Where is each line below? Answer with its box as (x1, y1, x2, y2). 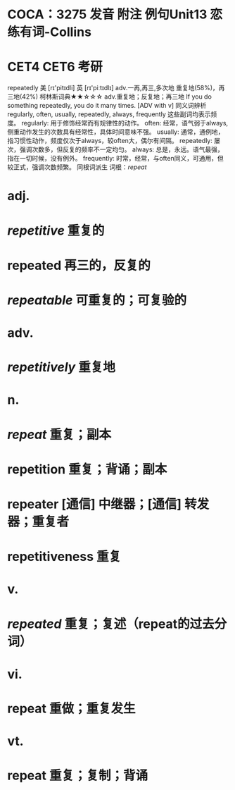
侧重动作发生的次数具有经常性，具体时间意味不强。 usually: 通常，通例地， (7, 128, 224, 136)
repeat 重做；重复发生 (7, 700, 136, 716)
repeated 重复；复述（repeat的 (7, 616, 190, 631)
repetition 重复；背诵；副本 (7, 461, 167, 477)
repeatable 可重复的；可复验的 (7, 292, 187, 308)
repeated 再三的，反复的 (7, 257, 151, 273)
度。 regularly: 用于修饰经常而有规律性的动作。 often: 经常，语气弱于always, (7, 119, 229, 128)
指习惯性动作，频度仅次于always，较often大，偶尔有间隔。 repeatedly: (7, 137, 213, 145)
